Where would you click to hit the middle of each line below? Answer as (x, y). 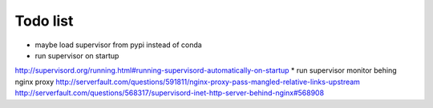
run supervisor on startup (77, 55)
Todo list (44, 21)
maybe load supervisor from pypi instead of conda (118, 45)
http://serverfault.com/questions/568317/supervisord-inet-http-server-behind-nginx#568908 (170, 93)
